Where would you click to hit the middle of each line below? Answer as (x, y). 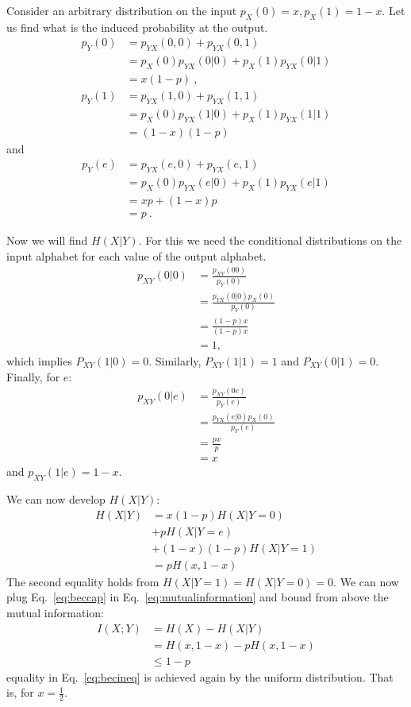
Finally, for (33, 376)
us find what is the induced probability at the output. (137, 27)
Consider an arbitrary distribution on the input (122, 10)
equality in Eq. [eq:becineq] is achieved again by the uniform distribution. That (200, 676)
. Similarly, (175, 360)
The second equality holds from (83, 581)
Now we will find (47, 240)
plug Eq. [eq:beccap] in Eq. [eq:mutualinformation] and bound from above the (198, 597)
